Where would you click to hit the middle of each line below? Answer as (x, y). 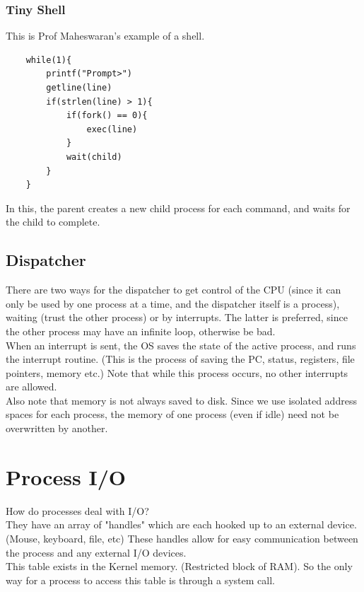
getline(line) (79, 88)
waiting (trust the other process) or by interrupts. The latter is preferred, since (177, 317)
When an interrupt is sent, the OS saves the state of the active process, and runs (181, 345)
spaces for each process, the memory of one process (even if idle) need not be (172, 414)
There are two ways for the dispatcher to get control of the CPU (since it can (174, 290)
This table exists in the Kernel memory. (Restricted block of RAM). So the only (179, 566)
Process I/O (66, 476)
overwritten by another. (57, 428)
